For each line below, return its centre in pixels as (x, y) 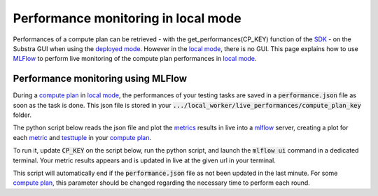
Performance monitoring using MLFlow (100, 79)
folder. (22, 115)
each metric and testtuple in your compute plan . (82, 137)
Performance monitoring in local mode (127, 18)
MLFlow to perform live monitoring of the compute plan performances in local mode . (135, 59)
